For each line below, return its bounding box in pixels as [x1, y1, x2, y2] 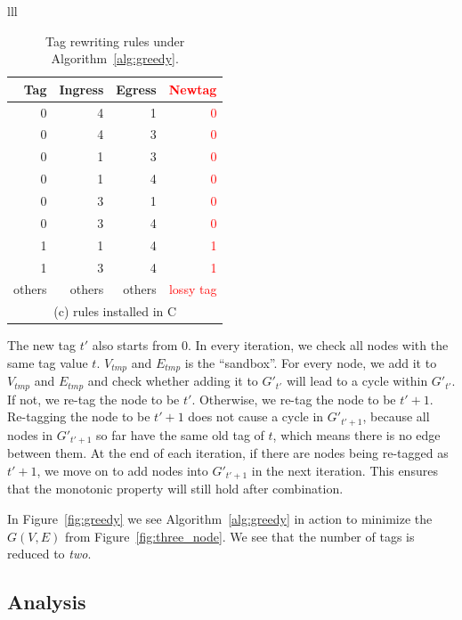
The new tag [7, 336, 76, 355]
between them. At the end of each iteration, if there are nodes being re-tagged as [7, 444, 449, 462]
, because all [362, 407, 430, 426]
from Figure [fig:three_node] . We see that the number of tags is [64, 526, 415, 545]
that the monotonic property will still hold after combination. [7, 479, 344, 498]
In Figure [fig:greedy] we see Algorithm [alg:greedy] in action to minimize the [7, 509, 433, 527]
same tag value [7, 353, 88, 371]
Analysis [7, 588, 86, 616]
